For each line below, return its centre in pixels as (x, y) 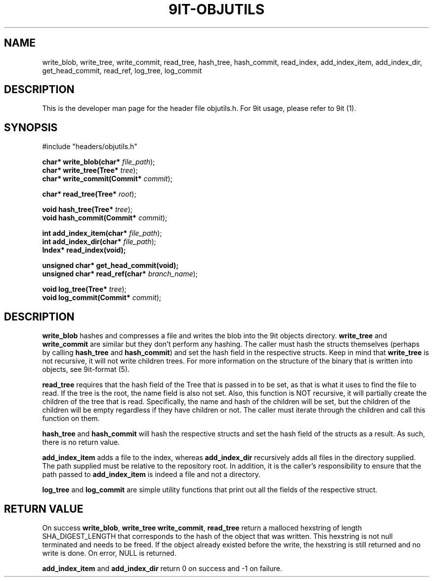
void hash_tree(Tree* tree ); (87, 210)
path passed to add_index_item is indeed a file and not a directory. (151, 475)
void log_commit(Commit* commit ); (102, 298)
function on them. (71, 419)
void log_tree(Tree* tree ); (84, 289)
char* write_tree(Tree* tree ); (90, 170)
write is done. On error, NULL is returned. (109, 553)
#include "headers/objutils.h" (90, 147)
